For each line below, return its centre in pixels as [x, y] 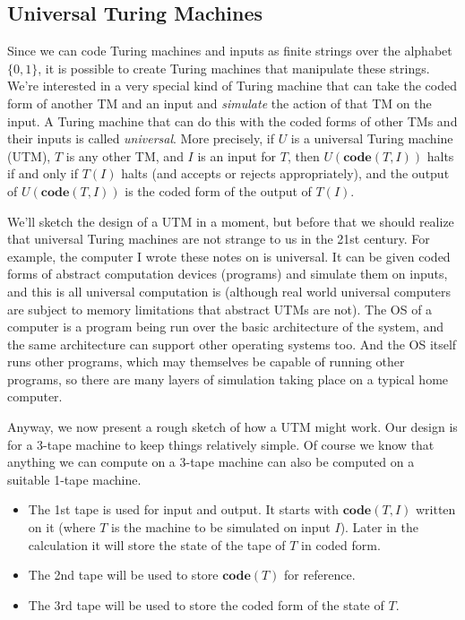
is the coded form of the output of [218, 190]
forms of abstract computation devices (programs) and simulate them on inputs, [228, 274]
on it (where [62, 527]
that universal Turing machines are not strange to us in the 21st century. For [219, 239]
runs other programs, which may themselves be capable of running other [206, 362]
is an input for [237, 155]
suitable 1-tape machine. [74, 479]
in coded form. [341, 544]
